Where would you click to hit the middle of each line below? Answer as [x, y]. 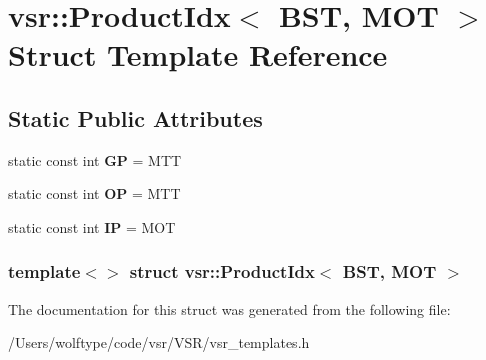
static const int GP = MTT [95, 159]
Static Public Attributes [135, 117]
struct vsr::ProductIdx [222, 271]
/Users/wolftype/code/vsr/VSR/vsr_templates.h [159, 342]
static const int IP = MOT [92, 226]
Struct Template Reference [198, 54]
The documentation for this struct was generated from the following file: [229, 308]
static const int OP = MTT [94, 193]
